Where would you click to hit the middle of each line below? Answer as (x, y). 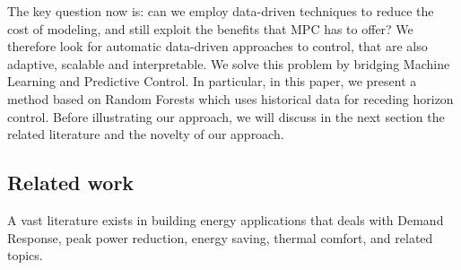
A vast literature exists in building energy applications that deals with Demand (226, 219)
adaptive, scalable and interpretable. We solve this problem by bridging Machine (229, 63)
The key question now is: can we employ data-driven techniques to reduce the (221, 11)
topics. (25, 255)
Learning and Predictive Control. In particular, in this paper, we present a (212, 81)
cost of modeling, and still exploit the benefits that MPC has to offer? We (210, 28)
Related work (71, 183)
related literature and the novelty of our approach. (146, 134)
